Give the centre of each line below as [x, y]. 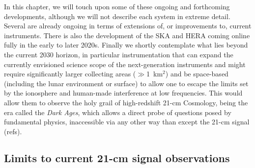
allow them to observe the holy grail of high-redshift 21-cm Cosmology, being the [126, 102]
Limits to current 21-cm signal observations [117, 157]
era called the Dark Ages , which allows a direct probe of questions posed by [118, 112]
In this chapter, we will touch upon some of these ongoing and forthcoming [117, 6]
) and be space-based [197, 74]
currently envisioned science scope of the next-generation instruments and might [125, 64]
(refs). [13, 131]
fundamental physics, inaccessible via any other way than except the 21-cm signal [127, 122]
